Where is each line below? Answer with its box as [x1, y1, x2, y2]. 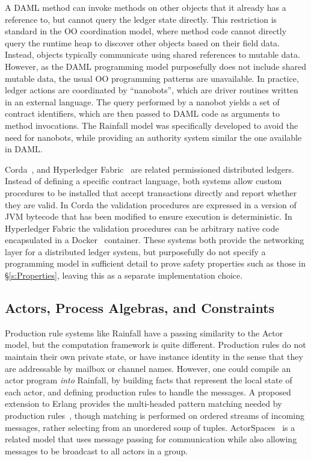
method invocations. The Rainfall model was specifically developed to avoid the [5, 119, 298, 131]
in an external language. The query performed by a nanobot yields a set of [5, 95, 280, 108]
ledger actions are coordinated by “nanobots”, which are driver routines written [5, 84, 298, 96]
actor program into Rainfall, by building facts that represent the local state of [5, 374, 292, 386]
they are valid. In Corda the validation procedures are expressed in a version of [5, 198, 297, 211]
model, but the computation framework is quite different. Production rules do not [5, 338, 306, 351]
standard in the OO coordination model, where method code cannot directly [5, 25, 287, 37]
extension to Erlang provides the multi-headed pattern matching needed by [5, 397, 282, 410]
